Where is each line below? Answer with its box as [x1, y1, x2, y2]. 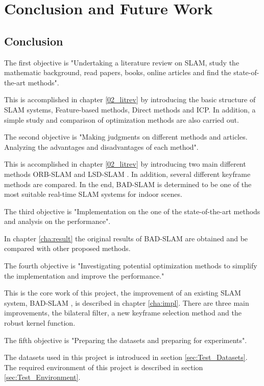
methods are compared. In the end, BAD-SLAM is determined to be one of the [4, 178, 252, 189]
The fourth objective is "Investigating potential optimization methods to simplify [4, 260, 257, 271]
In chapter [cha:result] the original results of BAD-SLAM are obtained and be [4, 233, 248, 243]
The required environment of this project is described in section [4, 361, 203, 372]
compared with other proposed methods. [4, 243, 131, 254]
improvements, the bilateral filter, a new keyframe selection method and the [4, 307, 242, 318]
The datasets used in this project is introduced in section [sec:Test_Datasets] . [4, 352, 248, 362]
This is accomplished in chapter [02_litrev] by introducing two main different [4, 158, 246, 169]
